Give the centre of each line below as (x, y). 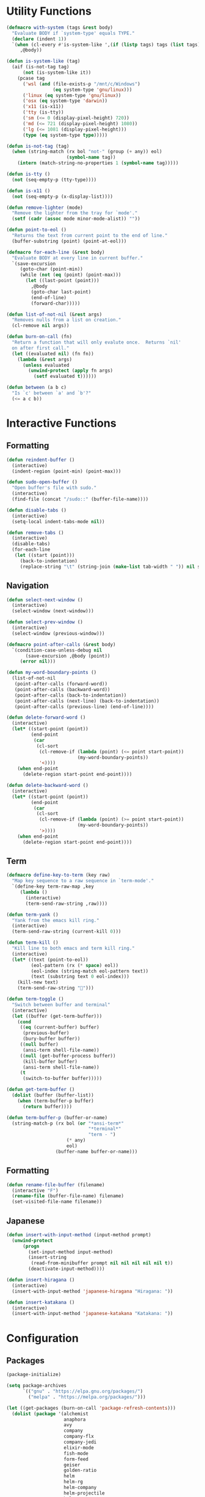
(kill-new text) (38, 982)
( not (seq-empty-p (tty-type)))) (54, 179)
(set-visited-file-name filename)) (57, 1202)
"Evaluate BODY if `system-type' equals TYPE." (74, 33)
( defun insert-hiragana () (41, 1280)
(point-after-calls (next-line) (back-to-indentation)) (87, 701)
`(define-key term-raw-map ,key (53, 886)
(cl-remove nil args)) (41, 326)
